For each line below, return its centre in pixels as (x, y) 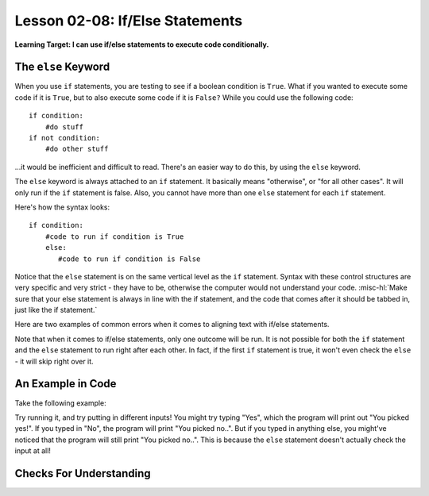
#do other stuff (77, 149)
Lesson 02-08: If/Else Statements (128, 21)
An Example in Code (66, 384)
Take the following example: (60, 403)
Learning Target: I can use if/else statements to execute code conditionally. (142, 44)
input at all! (33, 451)
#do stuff (64, 127)
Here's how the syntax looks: (62, 207)
